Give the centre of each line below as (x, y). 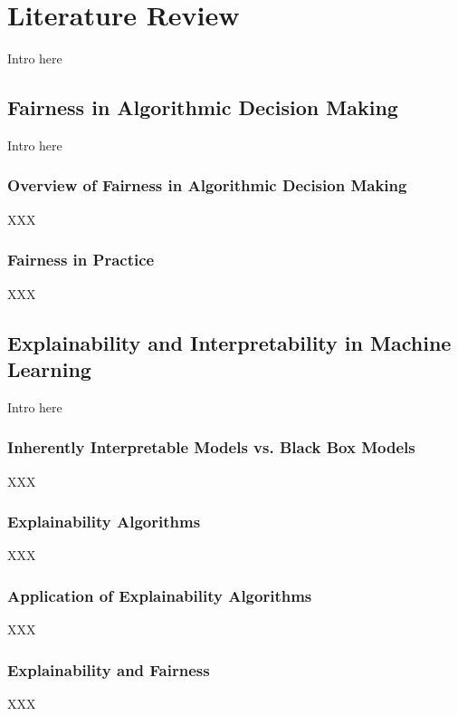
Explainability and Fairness (109, 669)
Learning (49, 368)
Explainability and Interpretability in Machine (229, 342)
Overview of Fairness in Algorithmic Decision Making (207, 185)
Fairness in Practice (81, 260)
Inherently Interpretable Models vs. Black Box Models (211, 447)
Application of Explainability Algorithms (160, 595)
